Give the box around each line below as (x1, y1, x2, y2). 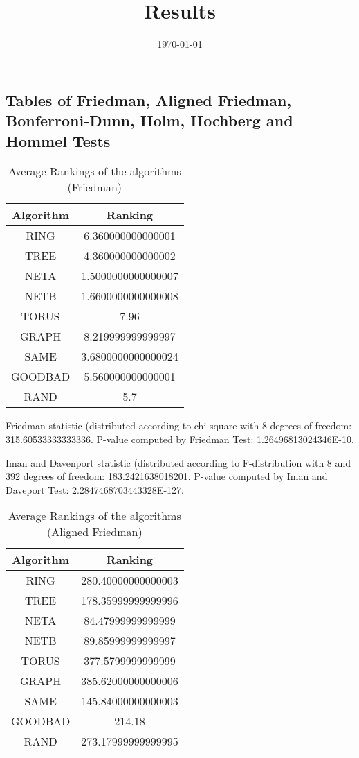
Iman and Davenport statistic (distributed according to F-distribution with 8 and (6, 455, 351, 470)
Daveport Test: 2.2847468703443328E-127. (6, 482, 184, 497)
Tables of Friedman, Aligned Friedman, (6, 89, 292, 110)
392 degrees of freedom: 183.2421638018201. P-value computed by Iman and (6, 469, 328, 483)
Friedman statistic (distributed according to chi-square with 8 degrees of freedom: (6, 418, 352, 433)
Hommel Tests (6, 130, 111, 151)
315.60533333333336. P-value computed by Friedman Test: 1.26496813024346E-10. (6, 431, 354, 446)
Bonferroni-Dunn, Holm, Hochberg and (6, 110, 293, 131)
